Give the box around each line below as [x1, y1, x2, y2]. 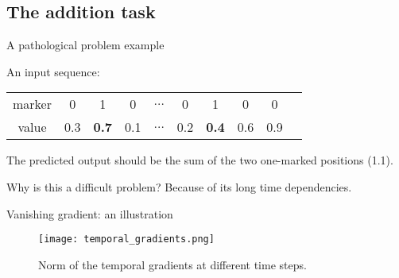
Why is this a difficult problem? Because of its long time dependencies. [6, 178, 352, 195]
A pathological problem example [6, 37, 165, 53]
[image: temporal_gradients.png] [38, 234, 215, 245]
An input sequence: [6, 63, 100, 79]
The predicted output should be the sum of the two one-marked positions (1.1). [6, 152, 393, 168]
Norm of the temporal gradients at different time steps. [38, 256, 307, 272]
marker [13, 95, 52, 114]
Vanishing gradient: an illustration [6, 205, 173, 222]
